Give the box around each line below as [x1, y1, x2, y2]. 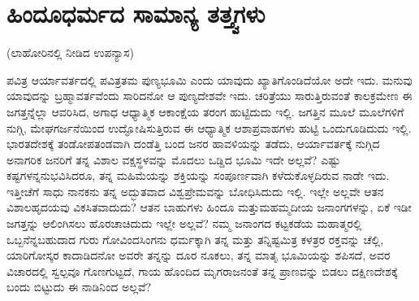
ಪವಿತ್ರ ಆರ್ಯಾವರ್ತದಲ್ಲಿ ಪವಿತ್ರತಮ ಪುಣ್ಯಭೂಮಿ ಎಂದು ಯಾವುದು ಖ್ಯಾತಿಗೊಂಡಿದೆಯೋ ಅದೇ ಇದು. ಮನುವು [6, 71, 413, 88]
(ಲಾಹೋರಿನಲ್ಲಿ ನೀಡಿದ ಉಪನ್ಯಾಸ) [6, 44, 134, 61]
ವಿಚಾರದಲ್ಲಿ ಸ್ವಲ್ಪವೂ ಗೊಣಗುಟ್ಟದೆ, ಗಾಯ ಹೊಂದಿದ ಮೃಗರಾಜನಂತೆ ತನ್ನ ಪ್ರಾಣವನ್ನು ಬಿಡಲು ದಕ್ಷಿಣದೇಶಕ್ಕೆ [6, 262, 398, 279]
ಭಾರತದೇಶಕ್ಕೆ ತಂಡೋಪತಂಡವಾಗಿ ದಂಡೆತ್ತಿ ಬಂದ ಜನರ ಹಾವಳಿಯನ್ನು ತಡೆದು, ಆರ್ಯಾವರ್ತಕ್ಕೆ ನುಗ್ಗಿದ [6, 135, 380, 152]
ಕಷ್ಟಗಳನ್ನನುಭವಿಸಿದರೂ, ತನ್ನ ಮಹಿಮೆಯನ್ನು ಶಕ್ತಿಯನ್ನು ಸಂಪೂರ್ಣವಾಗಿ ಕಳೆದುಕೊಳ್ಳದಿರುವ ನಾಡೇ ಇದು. [6, 167, 390, 184]
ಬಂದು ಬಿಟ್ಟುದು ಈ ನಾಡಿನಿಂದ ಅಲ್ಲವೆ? [6, 278, 152, 295]
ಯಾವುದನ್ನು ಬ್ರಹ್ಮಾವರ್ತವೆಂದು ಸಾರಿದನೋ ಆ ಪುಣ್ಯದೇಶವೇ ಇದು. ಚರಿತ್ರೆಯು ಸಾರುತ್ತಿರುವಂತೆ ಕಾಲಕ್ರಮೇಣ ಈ [6, 87, 413, 104]
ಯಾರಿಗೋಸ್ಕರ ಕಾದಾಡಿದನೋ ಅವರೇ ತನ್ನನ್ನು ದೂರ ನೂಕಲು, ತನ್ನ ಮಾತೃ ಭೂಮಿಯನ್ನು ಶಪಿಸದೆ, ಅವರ [6, 246, 391, 264]
